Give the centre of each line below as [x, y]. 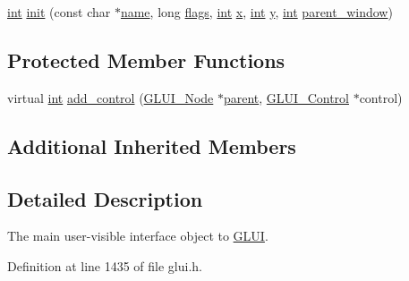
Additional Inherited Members [152, 145]
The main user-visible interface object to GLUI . [138, 236]
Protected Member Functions [146, 60]
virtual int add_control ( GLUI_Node [111, 97]
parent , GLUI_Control [286, 97]
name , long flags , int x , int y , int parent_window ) [256, 12]
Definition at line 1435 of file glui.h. [105, 265]
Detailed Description [105, 198]
